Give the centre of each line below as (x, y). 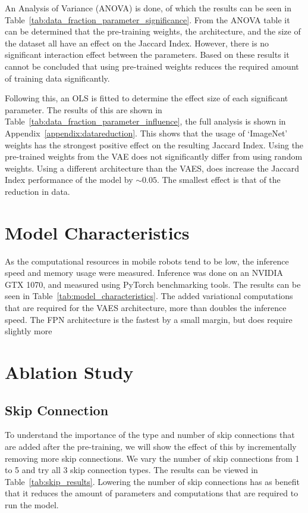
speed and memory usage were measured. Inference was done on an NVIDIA (144, 273)
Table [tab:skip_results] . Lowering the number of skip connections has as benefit (152, 481)
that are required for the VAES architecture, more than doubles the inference (146, 307)
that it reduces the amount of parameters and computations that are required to (152, 493)
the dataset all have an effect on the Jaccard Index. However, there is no (137, 43)
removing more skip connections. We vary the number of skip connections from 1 (152, 458)
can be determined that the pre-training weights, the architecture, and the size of (153, 31)
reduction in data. (37, 191)
